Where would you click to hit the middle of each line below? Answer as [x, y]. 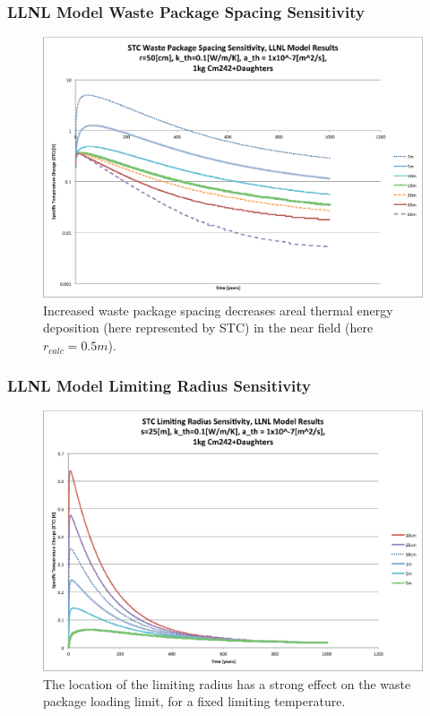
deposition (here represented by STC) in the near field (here [208, 328]
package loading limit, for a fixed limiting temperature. [194, 701]
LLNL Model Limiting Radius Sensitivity [159, 385]
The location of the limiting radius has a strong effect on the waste [227, 683]
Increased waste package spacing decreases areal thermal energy [218, 310]
